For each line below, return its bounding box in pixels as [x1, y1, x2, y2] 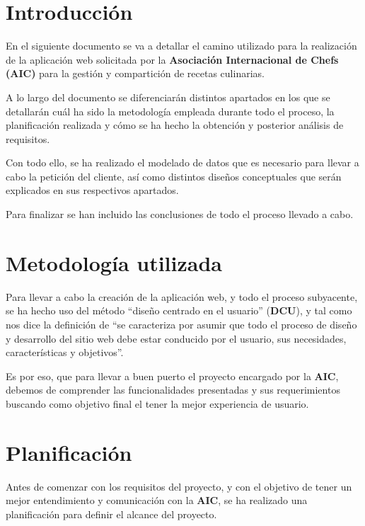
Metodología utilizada [6, 248, 222, 277]
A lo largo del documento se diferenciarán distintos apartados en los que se [6, 89, 330, 104]
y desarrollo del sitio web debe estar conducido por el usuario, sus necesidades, [6, 331, 347, 345]
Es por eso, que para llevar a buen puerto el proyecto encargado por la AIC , [6, 368, 339, 383]
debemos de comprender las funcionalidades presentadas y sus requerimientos [6, 382, 340, 397]
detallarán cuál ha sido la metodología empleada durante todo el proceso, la [6, 103, 335, 118]
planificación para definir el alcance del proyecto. [6, 506, 217, 521]
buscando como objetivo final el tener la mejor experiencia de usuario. [6, 396, 309, 411]
